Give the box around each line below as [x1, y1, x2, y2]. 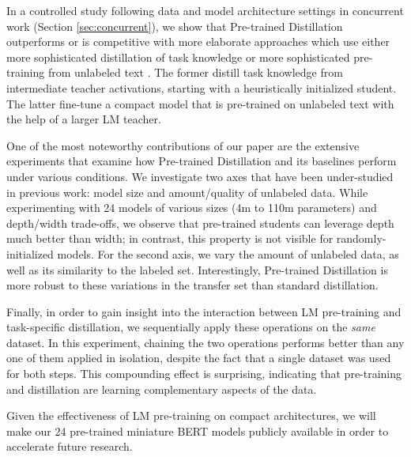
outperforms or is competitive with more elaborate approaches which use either [6, 33, 390, 50]
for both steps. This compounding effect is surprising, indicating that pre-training [6, 365, 402, 382]
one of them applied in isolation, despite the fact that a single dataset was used [6, 349, 391, 366]
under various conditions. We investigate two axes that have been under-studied [6, 168, 394, 184]
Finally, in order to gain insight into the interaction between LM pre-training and [6, 303, 402, 319]
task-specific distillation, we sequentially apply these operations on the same [6, 319, 375, 335]
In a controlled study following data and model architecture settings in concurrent [6, 2, 404, 18]
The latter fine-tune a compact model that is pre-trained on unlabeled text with [6, 95, 394, 111]
